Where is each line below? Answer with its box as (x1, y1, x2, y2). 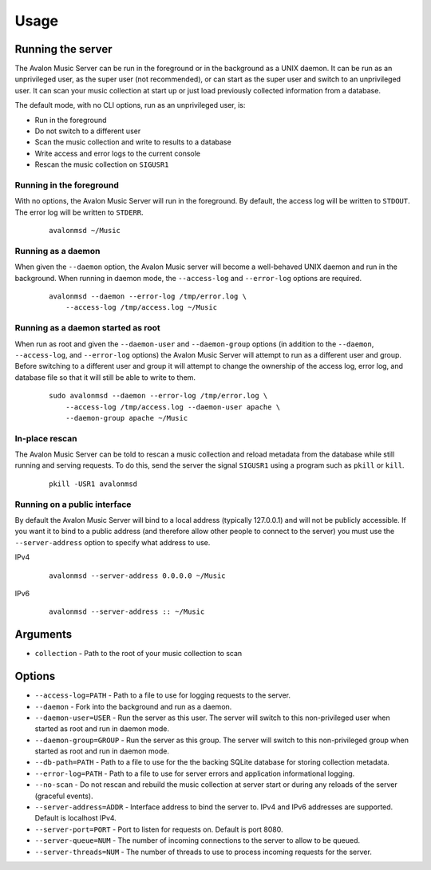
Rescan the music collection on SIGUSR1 (34, 160, 169, 169)
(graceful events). (34, 791, 93, 801)
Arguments (14, 627, 73, 642)
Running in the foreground (14, 180, 119, 191)
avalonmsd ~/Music (49, 226, 121, 235)
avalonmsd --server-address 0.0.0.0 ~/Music (49, 571, 227, 580)
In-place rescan (14, 433, 77, 444)
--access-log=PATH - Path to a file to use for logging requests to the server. (34, 690, 291, 700)
